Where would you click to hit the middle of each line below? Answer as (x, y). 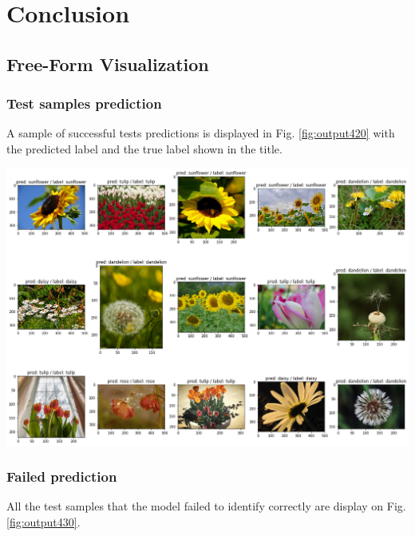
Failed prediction (62, 476)
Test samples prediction (84, 103)
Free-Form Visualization (108, 64)
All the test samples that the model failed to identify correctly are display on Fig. (206, 506)
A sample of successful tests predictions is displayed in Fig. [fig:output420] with (201, 133)
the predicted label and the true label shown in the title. (144, 148)
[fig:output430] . (43, 521)
